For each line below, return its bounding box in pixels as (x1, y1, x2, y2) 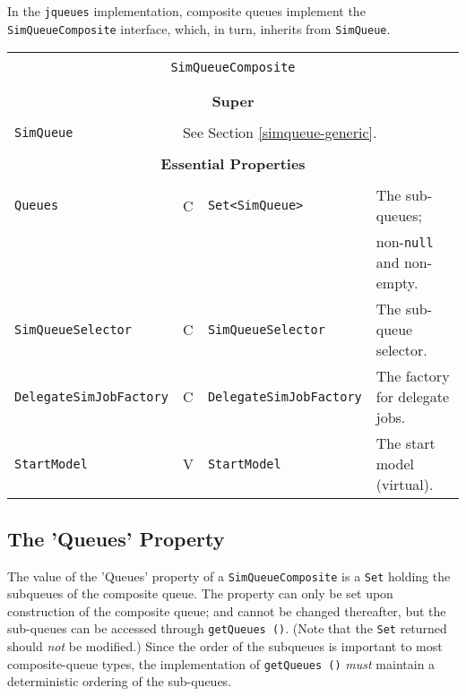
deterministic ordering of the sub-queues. (7, 672, 232, 691)
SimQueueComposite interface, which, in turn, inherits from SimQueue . (7, 19, 391, 38)
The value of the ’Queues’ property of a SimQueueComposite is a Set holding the (7, 566, 451, 585)
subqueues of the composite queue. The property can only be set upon (7, 584, 393, 603)
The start (375, 433, 436, 454)
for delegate (375, 386, 450, 408)
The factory (375, 365, 450, 387)
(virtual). (375, 474, 434, 495)
